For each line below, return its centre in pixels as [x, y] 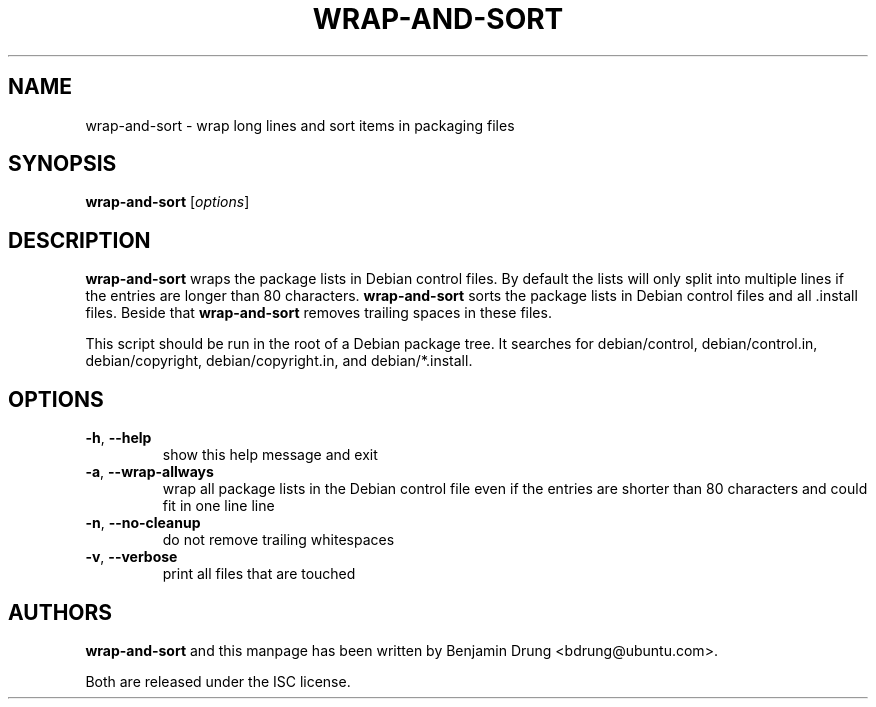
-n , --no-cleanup [143, 523]
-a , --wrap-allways [149, 472]
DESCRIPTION [79, 240]
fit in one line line [218, 506]
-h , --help [118, 438]
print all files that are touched [259, 574]
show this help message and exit [270, 455]
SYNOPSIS [62, 164]
